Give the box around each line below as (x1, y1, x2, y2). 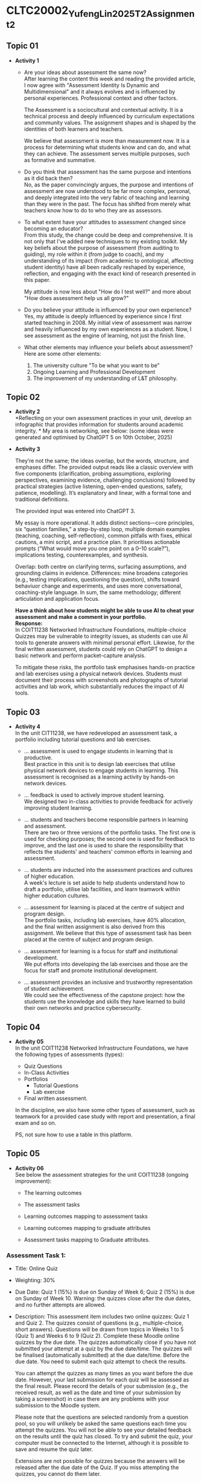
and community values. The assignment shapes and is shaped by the (24, 119, 196, 126)
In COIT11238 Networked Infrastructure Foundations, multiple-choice (14, 626, 187, 633)
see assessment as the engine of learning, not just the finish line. (24, 332, 186, 339)
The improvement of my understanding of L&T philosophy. (33, 375, 178, 382)
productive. (24, 754, 53, 761)
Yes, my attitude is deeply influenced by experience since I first (24, 312, 182, 319)
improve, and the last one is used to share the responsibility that (24, 842, 184, 849)
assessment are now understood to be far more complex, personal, (24, 187, 191, 194)
